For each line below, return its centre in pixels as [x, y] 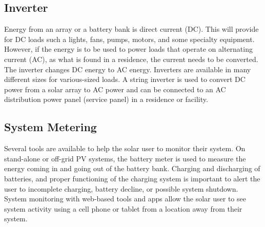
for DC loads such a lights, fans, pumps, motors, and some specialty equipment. [129, 39]
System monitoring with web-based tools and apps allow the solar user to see [125, 199]
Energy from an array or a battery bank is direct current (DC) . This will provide [131, 29]
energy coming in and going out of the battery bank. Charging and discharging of [132, 168]
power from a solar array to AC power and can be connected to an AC [115, 89]
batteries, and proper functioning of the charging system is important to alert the [132, 178]
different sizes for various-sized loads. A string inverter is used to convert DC [125, 79]
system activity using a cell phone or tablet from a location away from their [123, 208]
